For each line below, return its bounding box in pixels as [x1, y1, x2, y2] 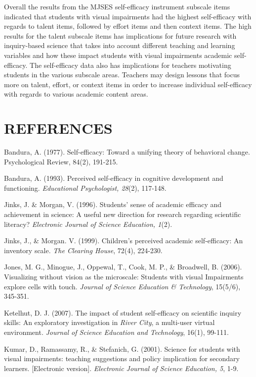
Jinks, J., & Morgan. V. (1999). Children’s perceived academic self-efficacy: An [4, 235, 243, 246]
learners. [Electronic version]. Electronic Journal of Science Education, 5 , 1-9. [4, 363, 239, 373]
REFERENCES [4, 118, 113, 138]
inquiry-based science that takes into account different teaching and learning [4, 40, 235, 51]
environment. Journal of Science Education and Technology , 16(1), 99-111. [4, 326, 229, 337]
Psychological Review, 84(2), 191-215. [4, 156, 118, 166]
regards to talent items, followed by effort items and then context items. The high [4, 21, 252, 31]
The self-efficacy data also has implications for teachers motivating [30, 59, 231, 70]
